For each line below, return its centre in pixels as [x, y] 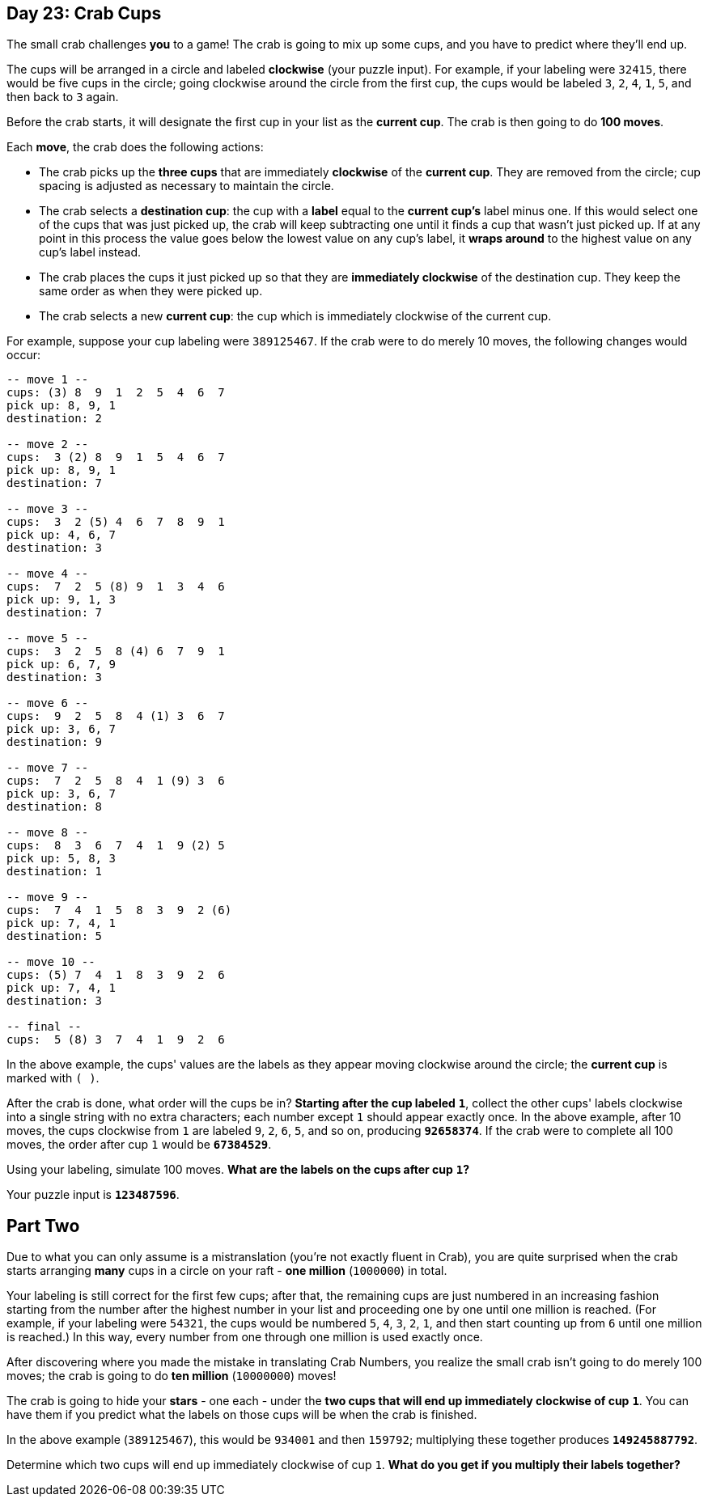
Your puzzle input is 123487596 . [93, 1195]
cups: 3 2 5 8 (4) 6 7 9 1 [116, 652]
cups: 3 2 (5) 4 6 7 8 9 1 [116, 522]
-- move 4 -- [48, 574]
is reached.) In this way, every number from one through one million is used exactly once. [245, 1337]
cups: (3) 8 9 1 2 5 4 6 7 [116, 393]
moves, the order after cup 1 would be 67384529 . [139, 1145]
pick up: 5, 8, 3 [61, 859]
